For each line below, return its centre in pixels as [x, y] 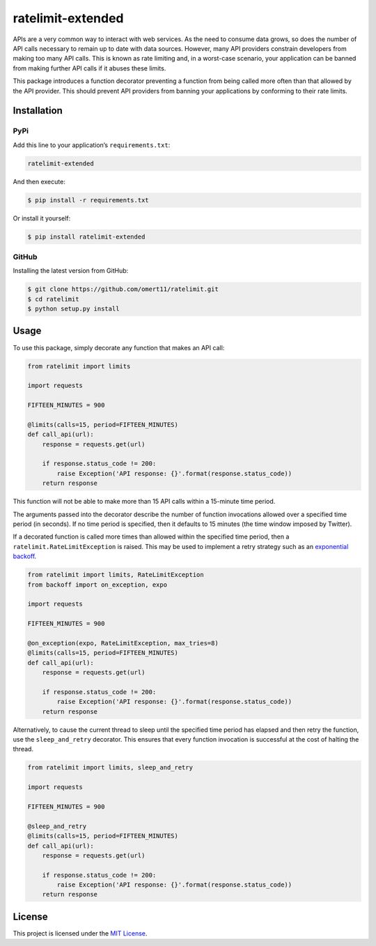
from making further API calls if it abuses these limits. [89, 68]
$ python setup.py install [73, 309]
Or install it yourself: [42, 218]
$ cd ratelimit [53, 299]
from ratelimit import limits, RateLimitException [116, 575]
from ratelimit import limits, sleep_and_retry [110, 768]
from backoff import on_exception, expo [97, 585]
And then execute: [39, 181]
